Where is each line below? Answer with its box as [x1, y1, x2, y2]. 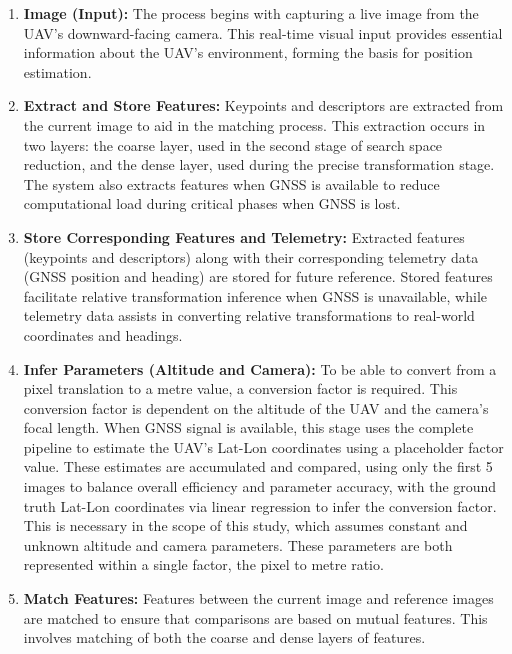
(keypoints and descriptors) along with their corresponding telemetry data [23, 246, 479, 267]
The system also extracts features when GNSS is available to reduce [23, 173, 440, 194]
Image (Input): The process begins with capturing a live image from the [23, 3, 479, 23]
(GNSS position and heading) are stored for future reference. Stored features [23, 266, 493, 287]
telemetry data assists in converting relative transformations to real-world [23, 305, 475, 326]
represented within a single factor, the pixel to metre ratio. [23, 554, 384, 575]
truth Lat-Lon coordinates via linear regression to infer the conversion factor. [23, 495, 497, 516]
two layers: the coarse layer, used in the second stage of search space [23, 134, 443, 155]
